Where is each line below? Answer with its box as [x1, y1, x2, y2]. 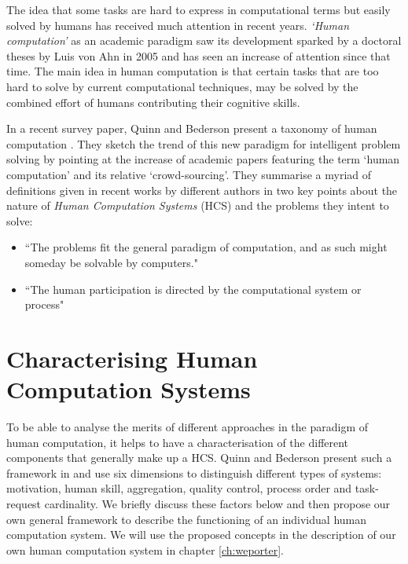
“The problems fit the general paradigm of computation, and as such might [24, 239, 388, 255]
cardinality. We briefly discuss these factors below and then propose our [44, 495, 391, 511]
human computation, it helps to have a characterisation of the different [6, 434, 349, 450]
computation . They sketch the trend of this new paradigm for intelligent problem [6, 135, 401, 152]
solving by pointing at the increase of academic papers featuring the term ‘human [6, 151, 400, 167]
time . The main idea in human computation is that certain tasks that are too [6, 63, 379, 79]
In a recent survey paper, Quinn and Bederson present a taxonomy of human [6, 120, 377, 137]
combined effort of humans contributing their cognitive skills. [6, 93, 300, 110]
